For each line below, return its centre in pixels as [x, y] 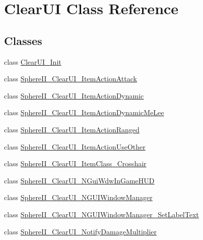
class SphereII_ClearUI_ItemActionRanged [72, 129]
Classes [23, 40]
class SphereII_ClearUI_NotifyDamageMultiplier [81, 231]
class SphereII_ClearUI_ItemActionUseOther [75, 146]
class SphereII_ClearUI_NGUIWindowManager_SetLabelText [101, 214]
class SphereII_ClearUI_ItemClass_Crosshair [75, 163]
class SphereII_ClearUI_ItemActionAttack [71, 79]
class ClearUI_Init [33, 61]
